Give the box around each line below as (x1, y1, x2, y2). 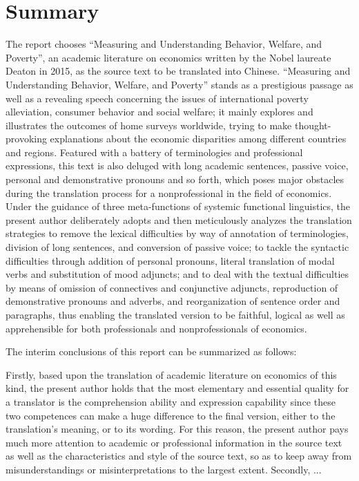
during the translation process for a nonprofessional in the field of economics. (6, 185, 332, 200)
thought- (294, 117, 331, 132)
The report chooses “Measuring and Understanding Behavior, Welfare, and (6, 37, 322, 51)
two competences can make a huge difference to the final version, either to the (6, 408, 336, 422)
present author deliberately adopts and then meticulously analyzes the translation (6, 212, 352, 227)
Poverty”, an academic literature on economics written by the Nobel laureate (6, 50, 331, 64)
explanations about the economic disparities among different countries (50, 131, 347, 146)
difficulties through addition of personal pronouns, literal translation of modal (6, 253, 335, 267)
